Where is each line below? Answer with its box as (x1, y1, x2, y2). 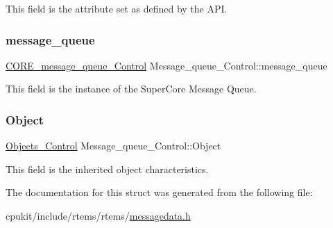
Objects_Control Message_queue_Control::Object (6, 138, 221, 153)
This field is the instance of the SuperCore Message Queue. (6, 81, 257, 96)
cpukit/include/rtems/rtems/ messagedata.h (6, 209, 191, 222)
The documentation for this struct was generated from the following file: (6, 185, 313, 199)
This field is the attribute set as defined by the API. (6, 1, 228, 15)
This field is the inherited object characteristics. (6, 161, 209, 176)
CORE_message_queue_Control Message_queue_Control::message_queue (6, 58, 327, 72)
